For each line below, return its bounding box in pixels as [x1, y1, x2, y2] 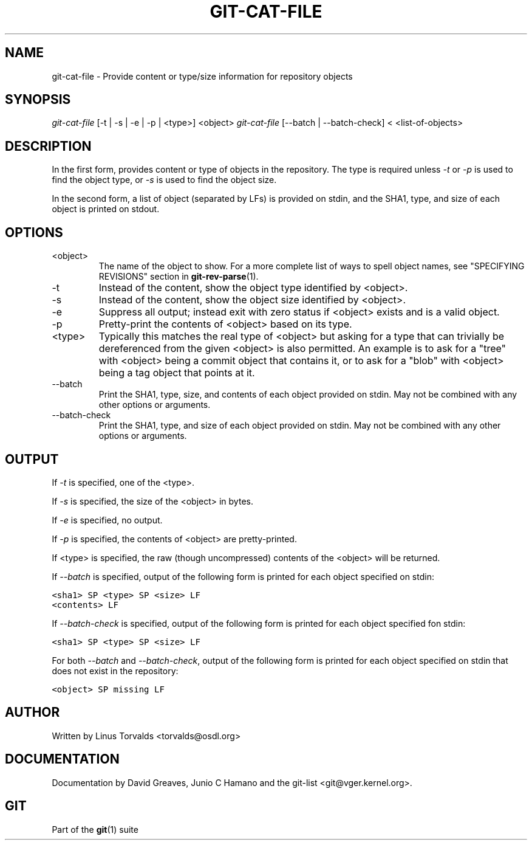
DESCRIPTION [5, 138, 92, 154]
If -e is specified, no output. [52, 514, 163, 525]
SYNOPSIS [5, 92, 71, 108]
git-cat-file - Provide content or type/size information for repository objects [52, 71, 353, 81]
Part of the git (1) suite [52, 824, 138, 835]
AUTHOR [5, 705, 60, 720]
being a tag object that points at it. [98, 367, 255, 379]
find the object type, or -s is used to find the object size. [52, 174, 277, 185]
